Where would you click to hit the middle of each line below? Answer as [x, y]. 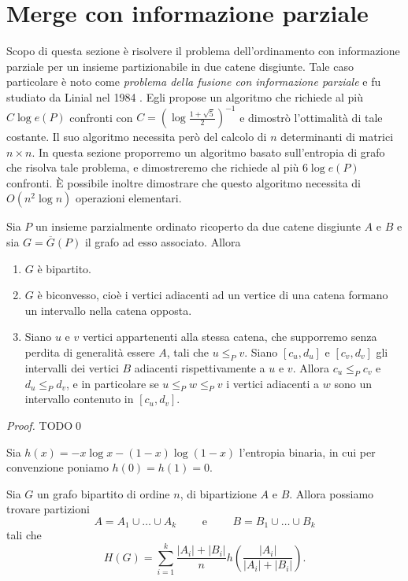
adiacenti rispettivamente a [200, 367]
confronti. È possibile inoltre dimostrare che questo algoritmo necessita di [184, 182]
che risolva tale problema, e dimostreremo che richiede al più [153, 167]
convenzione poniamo [57, 467]
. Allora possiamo [332, 493]
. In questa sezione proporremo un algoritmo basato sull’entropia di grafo [208, 152]
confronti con [101, 117]
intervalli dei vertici [72, 367]
